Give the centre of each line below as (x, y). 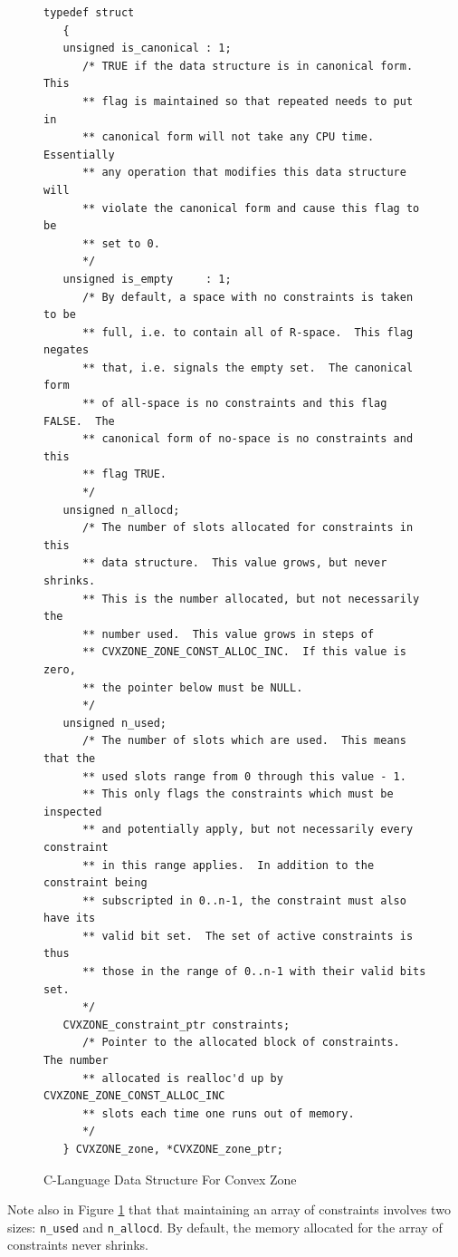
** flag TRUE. (124, 474)
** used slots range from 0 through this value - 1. (244, 776)
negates (67, 350)
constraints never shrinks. (78, 1245)
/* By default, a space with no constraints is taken (248, 297)
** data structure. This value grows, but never (234, 563)
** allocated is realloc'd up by (182, 1078)
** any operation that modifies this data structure (244, 173)
